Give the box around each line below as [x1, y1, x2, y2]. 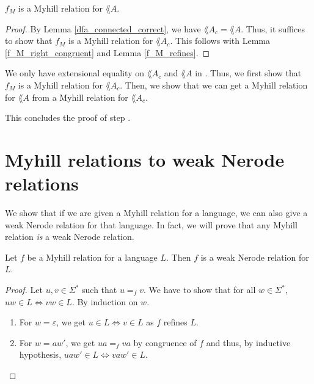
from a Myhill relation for [32, 90, 128, 103]
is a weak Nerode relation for [200, 250, 309, 263]
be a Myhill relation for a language [27, 250, 158, 263]
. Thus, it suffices [241, 22, 305, 35]
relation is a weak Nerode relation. [5, 230, 134, 243]
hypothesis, [19, 348, 62, 361]
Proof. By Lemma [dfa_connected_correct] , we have [5, 22, 201, 35]
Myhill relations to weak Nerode [5, 147, 285, 172]
